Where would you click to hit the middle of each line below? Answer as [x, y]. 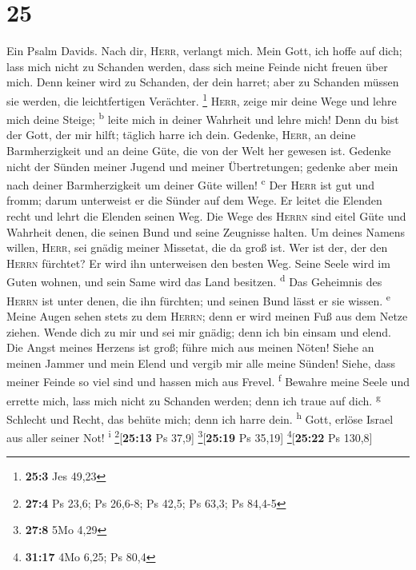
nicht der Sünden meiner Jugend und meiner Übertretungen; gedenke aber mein [202, 166]
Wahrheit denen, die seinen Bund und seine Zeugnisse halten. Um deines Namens [206, 231]
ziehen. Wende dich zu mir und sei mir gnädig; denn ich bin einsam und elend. [199, 331]
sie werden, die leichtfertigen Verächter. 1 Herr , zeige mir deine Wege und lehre [202, 99]
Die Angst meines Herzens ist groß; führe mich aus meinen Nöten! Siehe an [190, 347]
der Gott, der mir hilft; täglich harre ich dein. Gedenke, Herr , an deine [181, 135]
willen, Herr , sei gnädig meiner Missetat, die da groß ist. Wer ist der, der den [197, 247]
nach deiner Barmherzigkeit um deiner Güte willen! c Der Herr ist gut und [190, 183]
